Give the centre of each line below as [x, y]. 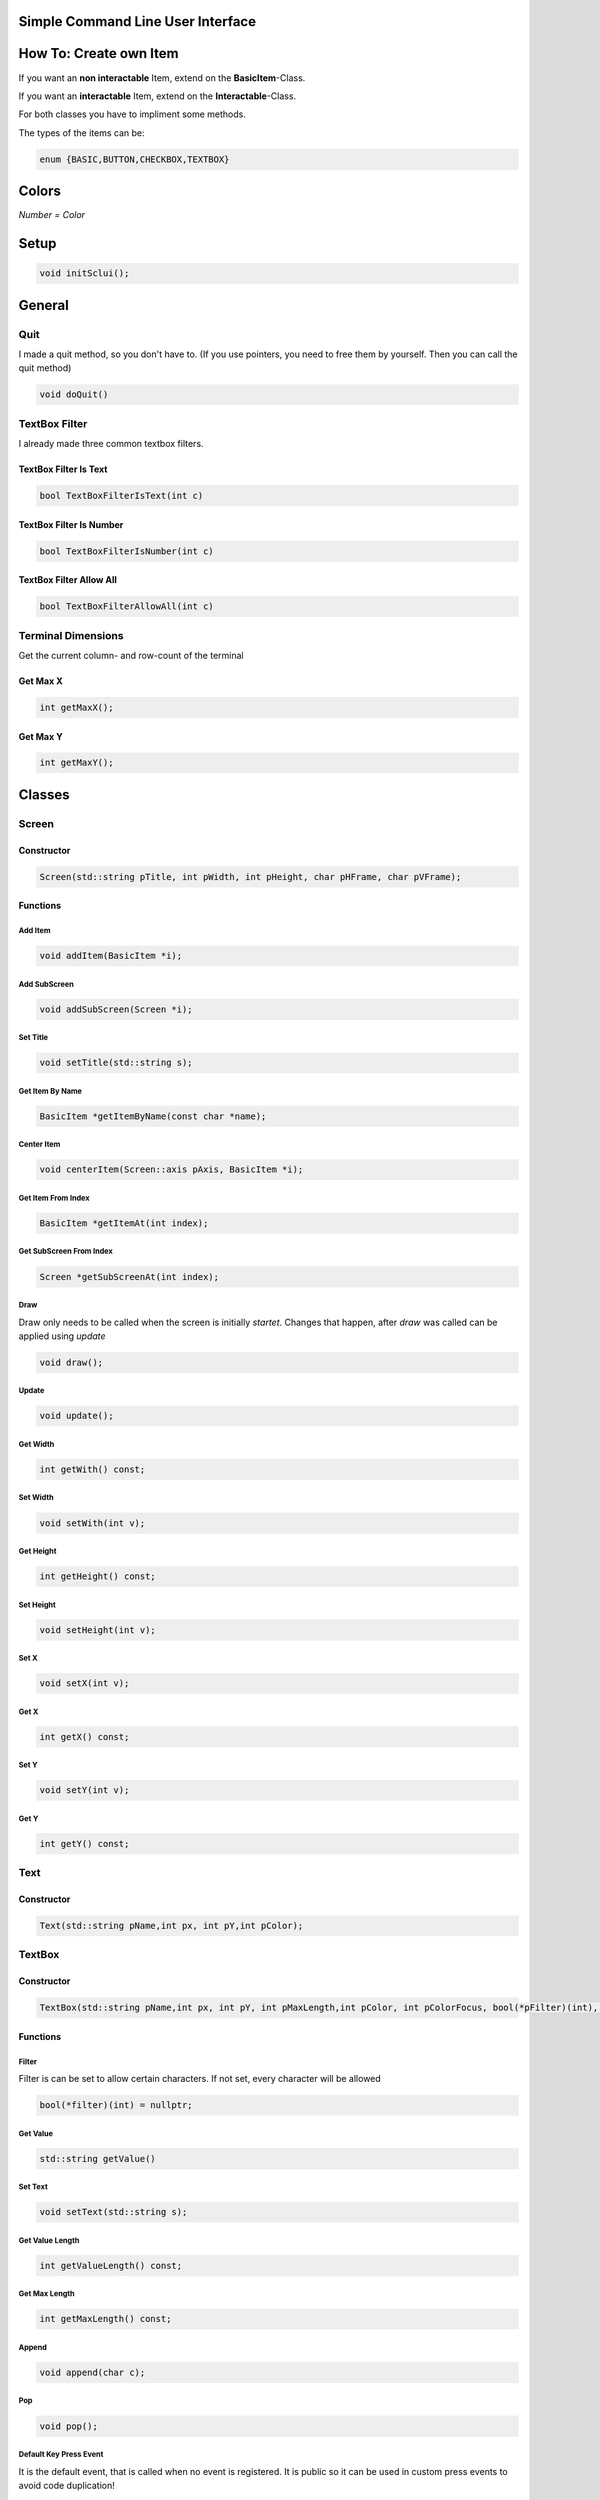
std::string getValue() [98, 2158]
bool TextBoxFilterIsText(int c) [121, 496]
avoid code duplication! [66, 2485]
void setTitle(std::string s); [116, 1063]
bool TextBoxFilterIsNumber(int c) [126, 551]
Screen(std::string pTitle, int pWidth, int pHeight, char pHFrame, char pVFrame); [250, 876]
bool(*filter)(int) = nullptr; [116, 2105]
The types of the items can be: [81, 132]
